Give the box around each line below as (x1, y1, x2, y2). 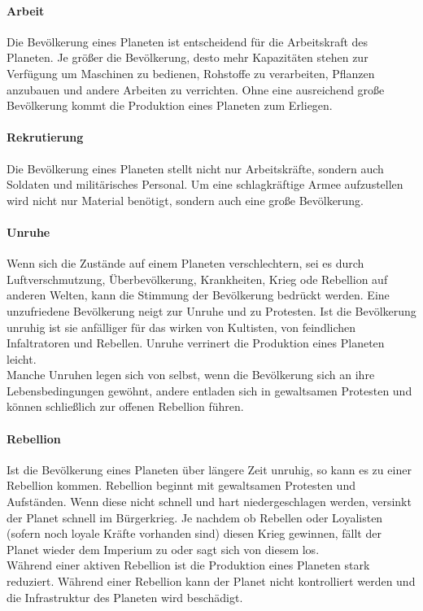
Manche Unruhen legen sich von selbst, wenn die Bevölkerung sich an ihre (7, 366, 375, 383)
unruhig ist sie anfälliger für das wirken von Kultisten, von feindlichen (7, 318, 356, 335)
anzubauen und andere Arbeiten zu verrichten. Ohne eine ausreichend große (7, 81, 385, 98)
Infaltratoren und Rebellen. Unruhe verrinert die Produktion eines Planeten (7, 334, 385, 351)
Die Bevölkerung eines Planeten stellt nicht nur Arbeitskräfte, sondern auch (7, 159, 384, 177)
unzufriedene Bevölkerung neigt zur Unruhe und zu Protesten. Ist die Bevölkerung (7, 302, 416, 319)
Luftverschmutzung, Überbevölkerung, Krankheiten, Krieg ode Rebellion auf (7, 270, 388, 287)
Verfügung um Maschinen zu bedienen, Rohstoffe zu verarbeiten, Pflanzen (7, 64, 375, 81)
